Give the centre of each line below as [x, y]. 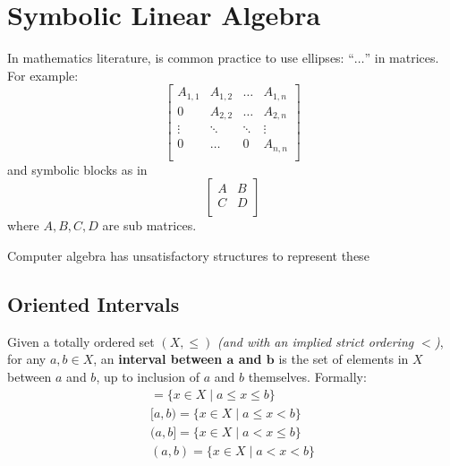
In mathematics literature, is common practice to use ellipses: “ [181, 58]
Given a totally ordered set [81, 341]
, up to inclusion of [148, 377]
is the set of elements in [344, 359]
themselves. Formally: [307, 377]
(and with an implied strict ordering [316, 341]
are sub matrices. [149, 225]
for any [27, 359]
